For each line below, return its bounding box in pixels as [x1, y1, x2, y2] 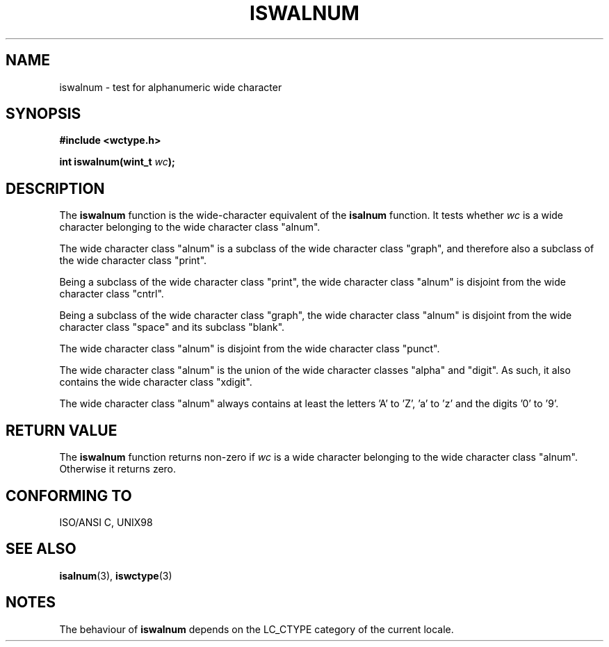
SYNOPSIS [6, 105, 81, 123]
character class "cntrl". [59, 288, 164, 300]
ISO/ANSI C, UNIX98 [59, 516, 153, 528]
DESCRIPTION [6, 179, 105, 197]
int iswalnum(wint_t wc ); [59, 156, 175, 168]
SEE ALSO [6, 540, 76, 558]
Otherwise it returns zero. [59, 463, 177, 475]
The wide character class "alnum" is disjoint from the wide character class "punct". [59, 343, 440, 355]
